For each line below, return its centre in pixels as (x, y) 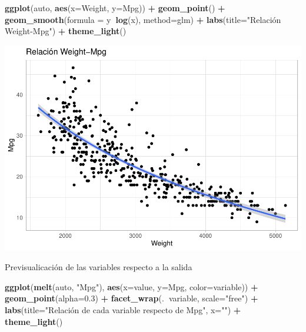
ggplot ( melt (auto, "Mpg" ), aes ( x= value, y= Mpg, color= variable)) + (132, 286)
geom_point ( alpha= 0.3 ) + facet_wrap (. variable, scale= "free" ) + (132, 298)
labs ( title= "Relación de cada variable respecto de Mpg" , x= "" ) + (123, 310)
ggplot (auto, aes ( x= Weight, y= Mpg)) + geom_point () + (115, 8)
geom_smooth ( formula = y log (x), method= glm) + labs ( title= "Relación (143, 19)
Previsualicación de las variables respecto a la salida (99, 267)
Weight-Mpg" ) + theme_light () (66, 31)
